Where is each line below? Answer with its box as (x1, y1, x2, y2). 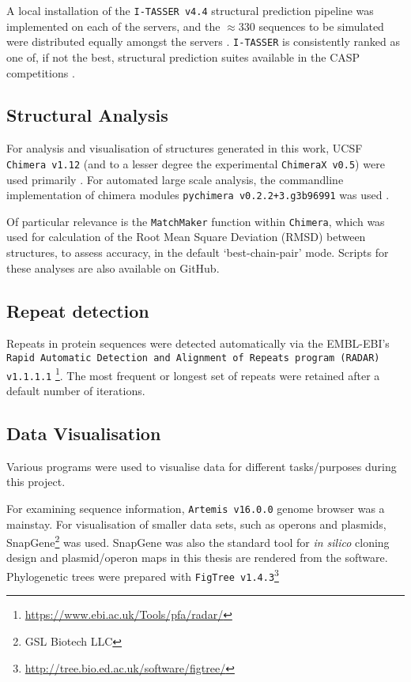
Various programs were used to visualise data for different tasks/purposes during (6, 458, 397, 474)
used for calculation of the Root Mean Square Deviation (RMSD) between (6, 228, 366, 245)
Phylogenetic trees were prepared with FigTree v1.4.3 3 (6, 566, 279, 584)
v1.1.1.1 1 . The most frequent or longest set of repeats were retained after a (6, 364, 380, 383)
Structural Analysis (6, 103, 168, 127)
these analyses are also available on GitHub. (6, 259, 220, 276)
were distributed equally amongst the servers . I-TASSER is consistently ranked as (6, 33, 400, 50)
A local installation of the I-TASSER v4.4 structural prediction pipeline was (6, 2, 374, 18)
